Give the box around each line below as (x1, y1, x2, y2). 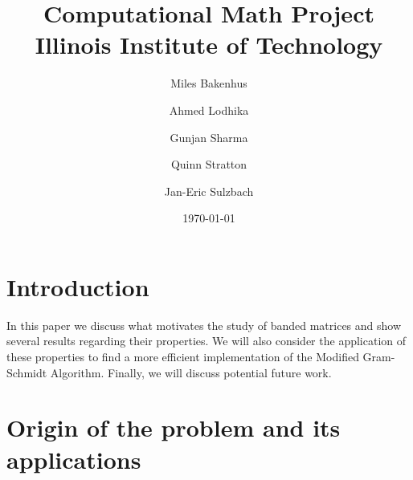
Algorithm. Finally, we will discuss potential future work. (50, 364, 332, 380)
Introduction (6, 270, 149, 303)
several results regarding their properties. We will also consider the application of (6, 332, 407, 349)
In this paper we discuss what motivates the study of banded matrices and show (6, 316, 402, 333)
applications (6, 442, 141, 475)
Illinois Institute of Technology (35, 28, 383, 61)
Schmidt (6, 364, 47, 380)
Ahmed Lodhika (169, 101, 249, 118)
